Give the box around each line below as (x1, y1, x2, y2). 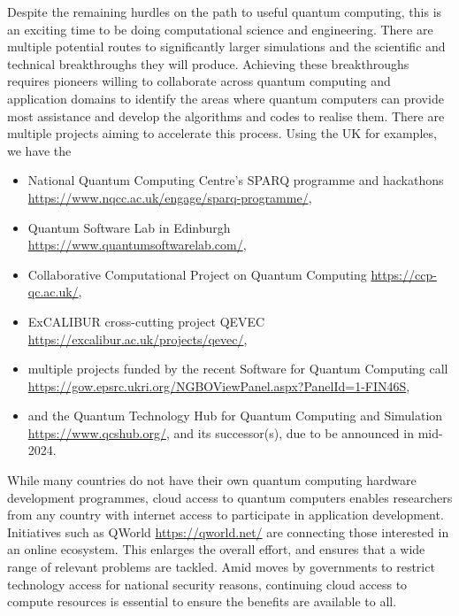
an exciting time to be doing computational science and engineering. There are (7, 19, 433, 38)
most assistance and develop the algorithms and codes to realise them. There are (7, 106, 445, 125)
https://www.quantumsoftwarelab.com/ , (27, 235, 247, 254)
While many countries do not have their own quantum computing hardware (7, 471, 417, 489)
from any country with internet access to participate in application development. (7, 505, 444, 524)
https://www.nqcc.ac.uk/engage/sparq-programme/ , (27, 188, 312, 206)
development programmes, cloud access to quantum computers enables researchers (7, 488, 453, 506)
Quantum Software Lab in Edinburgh (27, 218, 231, 236)
